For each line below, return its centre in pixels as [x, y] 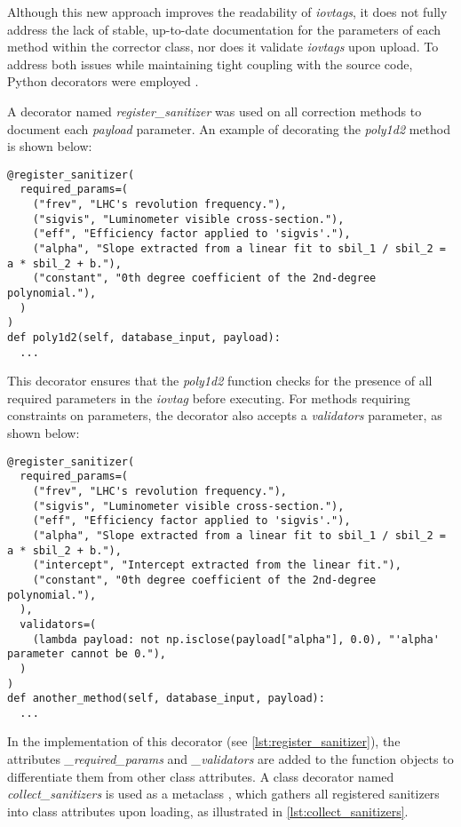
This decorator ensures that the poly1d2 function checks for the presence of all [220, 381]
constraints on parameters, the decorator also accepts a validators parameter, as [225, 415]
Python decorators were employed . [103, 81]
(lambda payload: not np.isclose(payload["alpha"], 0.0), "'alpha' [236, 639]
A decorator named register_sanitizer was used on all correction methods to [215, 111]
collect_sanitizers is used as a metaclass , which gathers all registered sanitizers [223, 794]
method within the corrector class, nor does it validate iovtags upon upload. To [223, 47]
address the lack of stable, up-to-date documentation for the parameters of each [224, 29]
